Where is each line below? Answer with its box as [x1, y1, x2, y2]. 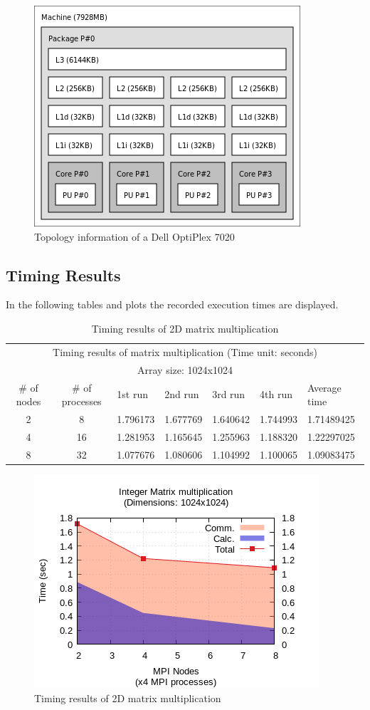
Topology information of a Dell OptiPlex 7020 [34, 229, 235, 244]
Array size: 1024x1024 [137, 362, 233, 377]
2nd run [164, 387, 199, 402]
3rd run [212, 387, 245, 402]
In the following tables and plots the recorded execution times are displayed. [6, 297, 339, 312]
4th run [260, 387, 292, 402]
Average [307, 380, 342, 395]
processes [61, 394, 102, 409]
